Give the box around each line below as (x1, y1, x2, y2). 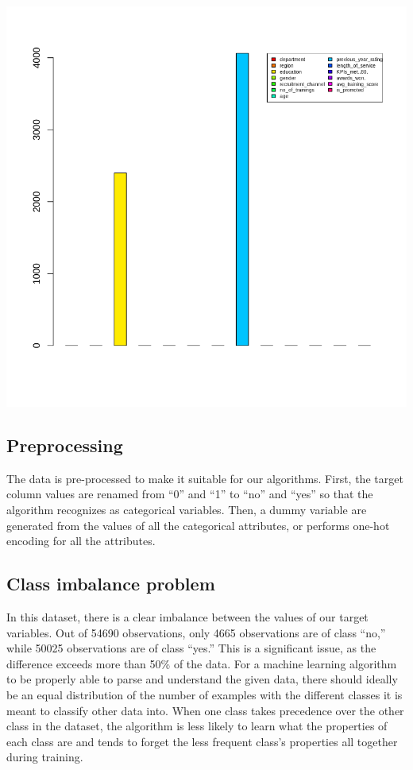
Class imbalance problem (6, 571, 215, 596)
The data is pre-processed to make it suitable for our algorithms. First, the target (6, 470, 403, 486)
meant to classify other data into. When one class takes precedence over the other (6, 702, 404, 718)
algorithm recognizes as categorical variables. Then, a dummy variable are (6, 501, 367, 517)
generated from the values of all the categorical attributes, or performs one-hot (6, 517, 390, 533)
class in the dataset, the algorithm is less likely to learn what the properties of (6, 718, 388, 734)
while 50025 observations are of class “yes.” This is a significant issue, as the (6, 640, 376, 656)
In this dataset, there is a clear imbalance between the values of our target (6, 608, 369, 625)
